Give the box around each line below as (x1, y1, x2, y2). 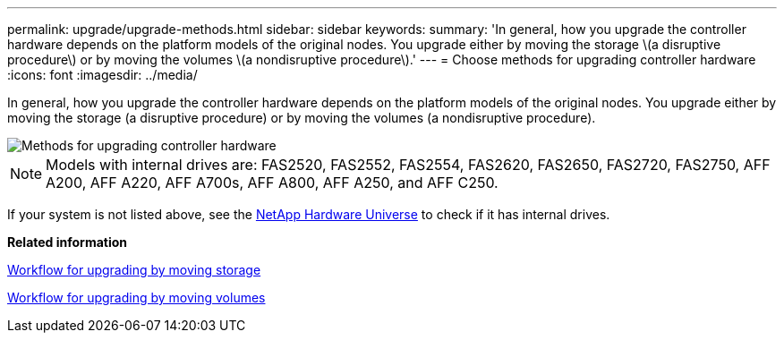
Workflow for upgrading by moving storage (7, 262, 261, 277)
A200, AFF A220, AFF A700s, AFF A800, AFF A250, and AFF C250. (46, 174, 499, 191)
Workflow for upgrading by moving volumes (7, 290, 266, 305)
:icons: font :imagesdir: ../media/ (7, 67, 198, 82)
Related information (7, 234, 128, 250)
